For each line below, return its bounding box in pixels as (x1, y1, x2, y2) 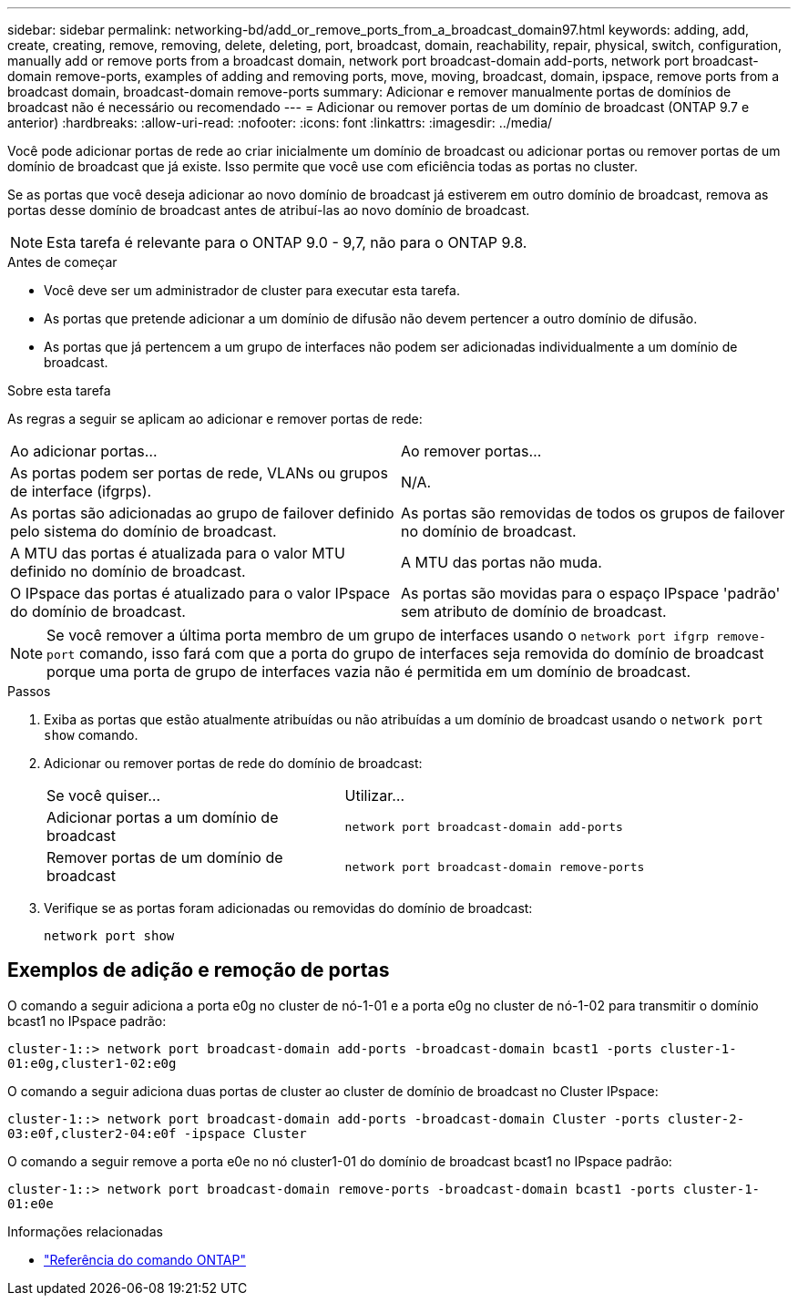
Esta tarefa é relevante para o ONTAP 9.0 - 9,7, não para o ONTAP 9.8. (46, 233, 527, 251)
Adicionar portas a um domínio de (46, 808, 279, 826)
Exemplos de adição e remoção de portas (7, 959, 390, 982)
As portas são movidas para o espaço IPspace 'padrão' (401, 584, 781, 602)
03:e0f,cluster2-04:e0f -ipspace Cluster (7, 1125, 307, 1141)
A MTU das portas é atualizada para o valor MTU (10, 544, 345, 562)
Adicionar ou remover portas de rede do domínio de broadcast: (44, 755, 423, 771)
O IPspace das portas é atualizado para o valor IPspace (10, 584, 390, 602)
